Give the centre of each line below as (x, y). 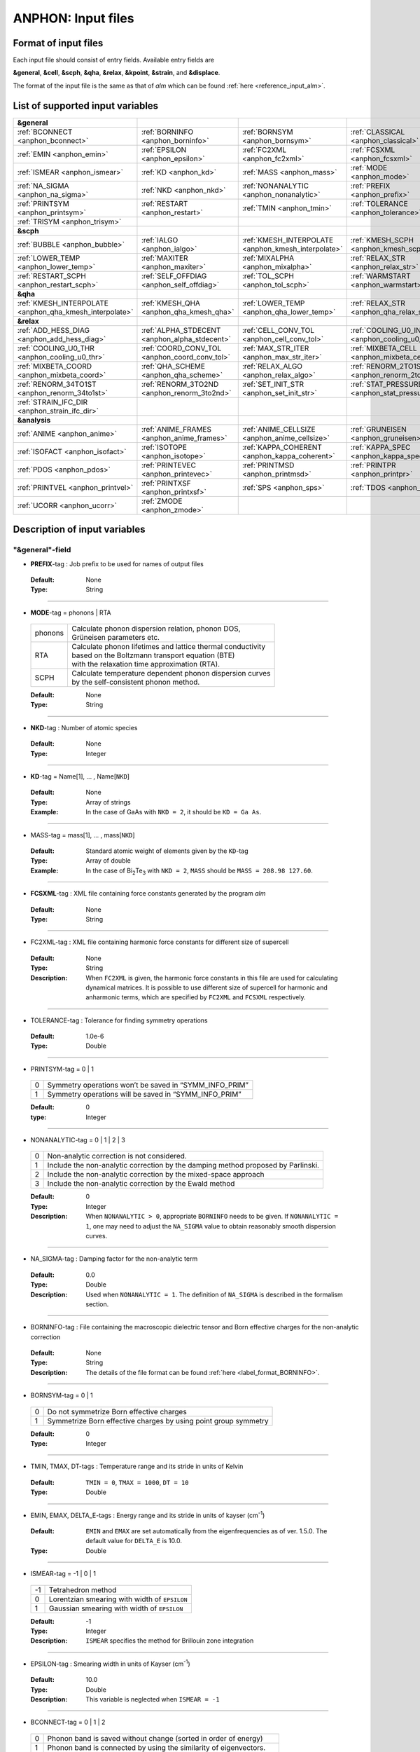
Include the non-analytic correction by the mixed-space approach (156, 1175)
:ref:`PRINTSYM (43, 203)
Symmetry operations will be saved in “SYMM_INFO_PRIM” (144, 1095)
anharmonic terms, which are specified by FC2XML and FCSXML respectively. (196, 997)
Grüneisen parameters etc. (116, 638)
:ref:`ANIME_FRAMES (176, 429)
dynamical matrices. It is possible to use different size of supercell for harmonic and (207, 987)
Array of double (108, 861)
